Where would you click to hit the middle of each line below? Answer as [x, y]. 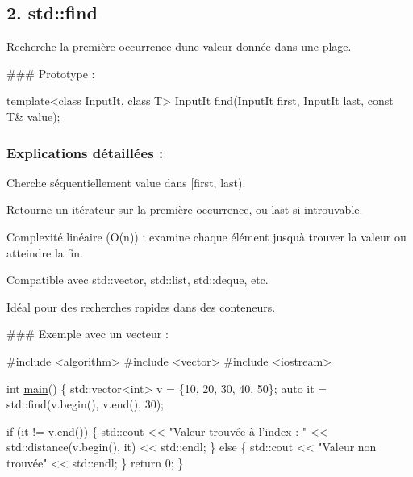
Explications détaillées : [85, 152]
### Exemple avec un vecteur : [88, 334]
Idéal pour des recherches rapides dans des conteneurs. [141, 306]
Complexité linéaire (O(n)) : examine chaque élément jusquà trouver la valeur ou [206, 236]
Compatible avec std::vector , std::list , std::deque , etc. [138, 280]
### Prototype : [51, 73]
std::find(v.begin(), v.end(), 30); [85, 404]
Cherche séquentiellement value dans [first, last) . [126, 182]
